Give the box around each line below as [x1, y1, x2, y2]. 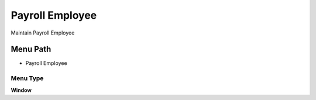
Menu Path [11, 44, 51, 54]
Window [11, 87, 32, 94]
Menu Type [11, 74, 44, 82]
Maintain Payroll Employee [11, 29, 75, 36]
